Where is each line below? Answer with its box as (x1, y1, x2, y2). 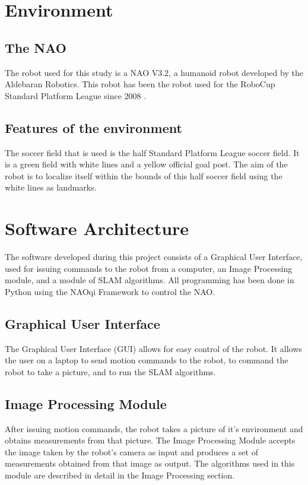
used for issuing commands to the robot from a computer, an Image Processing (5, 262, 293, 274)
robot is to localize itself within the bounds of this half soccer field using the (5, 169, 282, 182)
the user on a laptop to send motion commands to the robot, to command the (5, 354, 288, 366)
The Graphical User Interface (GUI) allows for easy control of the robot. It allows (5, 342, 302, 354)
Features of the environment (5, 118, 182, 137)
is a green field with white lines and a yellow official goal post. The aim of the (5, 158, 288, 170)
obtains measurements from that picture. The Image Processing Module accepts (5, 434, 296, 446)
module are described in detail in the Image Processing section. (5, 469, 235, 481)
